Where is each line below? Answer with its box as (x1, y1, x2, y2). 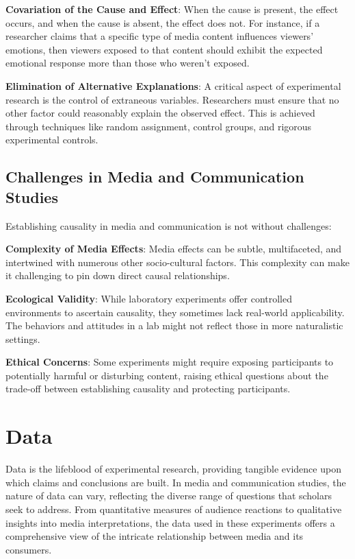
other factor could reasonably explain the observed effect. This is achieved (5, 106, 315, 120)
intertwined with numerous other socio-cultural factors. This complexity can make (5, 254, 350, 269)
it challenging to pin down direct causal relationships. (5, 268, 230, 283)
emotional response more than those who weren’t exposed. (5, 56, 250, 70)
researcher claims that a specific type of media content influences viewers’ (5, 29, 314, 43)
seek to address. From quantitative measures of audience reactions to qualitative (5, 501, 342, 516)
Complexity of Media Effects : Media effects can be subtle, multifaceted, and (5, 241, 342, 256)
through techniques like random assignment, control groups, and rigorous (5, 119, 312, 133)
